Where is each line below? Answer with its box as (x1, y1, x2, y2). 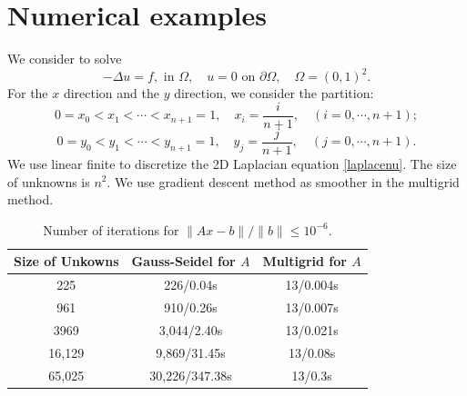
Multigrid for (262, 252, 347, 271)
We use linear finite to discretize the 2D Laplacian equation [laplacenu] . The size (7, 153, 457, 173)
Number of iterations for (43, 220, 179, 239)
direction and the (63, 84, 159, 103)
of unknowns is (7, 172, 90, 191)
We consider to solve (7, 49, 122, 68)
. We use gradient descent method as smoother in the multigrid (107, 172, 460, 191)
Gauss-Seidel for (131, 252, 236, 271)
